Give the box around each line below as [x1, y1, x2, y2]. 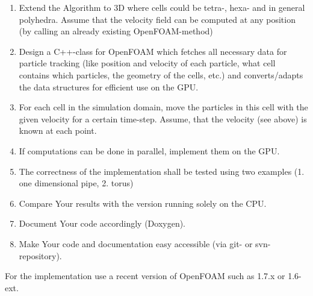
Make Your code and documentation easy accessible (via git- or [19, 237, 253, 250]
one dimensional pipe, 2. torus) [19, 177, 134, 189]
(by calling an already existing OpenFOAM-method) [19, 25, 213, 37]
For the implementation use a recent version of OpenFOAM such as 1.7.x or [5, 269, 285, 282]
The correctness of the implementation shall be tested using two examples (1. [19, 165, 305, 177]
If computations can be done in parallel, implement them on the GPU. [19, 144, 280, 157]
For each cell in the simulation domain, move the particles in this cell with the [19, 101, 308, 113]
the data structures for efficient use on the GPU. [19, 80, 199, 93]
